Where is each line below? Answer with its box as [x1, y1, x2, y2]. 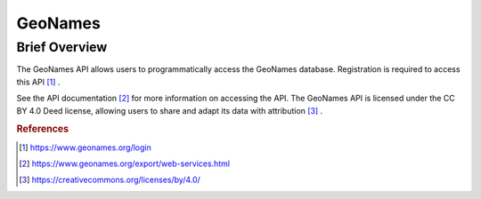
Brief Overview [16, 39, 108, 55]
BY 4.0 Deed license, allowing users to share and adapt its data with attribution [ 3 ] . [16, 105, 323, 115]
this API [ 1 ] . [16, 76, 61, 87]
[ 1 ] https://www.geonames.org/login [19, 142, 151, 153]
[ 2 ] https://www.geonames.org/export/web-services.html [19, 158, 231, 169]
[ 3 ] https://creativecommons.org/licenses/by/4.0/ [19, 174, 200, 186]
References [16, 123, 69, 135]
